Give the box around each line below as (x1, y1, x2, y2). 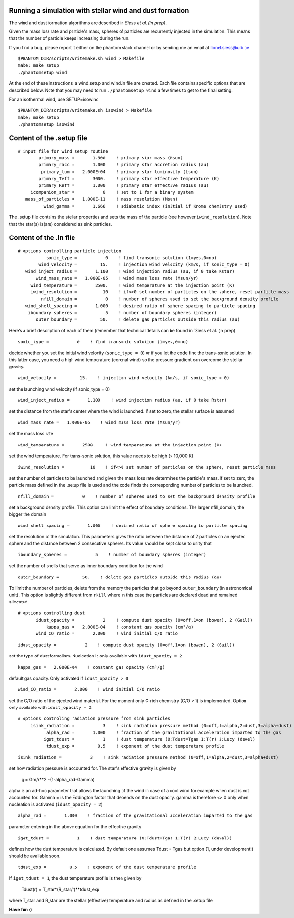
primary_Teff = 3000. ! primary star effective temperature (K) (38, 176, 220, 182)
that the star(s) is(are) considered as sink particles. (9, 221, 112, 227)
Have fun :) (9, 907, 32, 913)
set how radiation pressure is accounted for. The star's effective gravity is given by (9, 765, 176, 771)
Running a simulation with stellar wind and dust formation (9, 6, 189, 15)
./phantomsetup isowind (18, 122, 75, 127)
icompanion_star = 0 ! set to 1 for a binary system (30, 189, 194, 195)
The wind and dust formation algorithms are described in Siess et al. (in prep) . (9, 20, 167, 26)
